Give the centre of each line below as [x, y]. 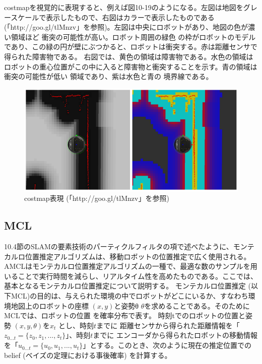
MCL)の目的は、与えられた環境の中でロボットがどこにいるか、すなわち [129, 296]
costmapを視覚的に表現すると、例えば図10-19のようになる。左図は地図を [124, 7]
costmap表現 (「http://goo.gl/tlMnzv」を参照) [97, 198]
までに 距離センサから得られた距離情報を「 [168, 325]
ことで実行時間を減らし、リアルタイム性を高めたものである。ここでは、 [138, 276]
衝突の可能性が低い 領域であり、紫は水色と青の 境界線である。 [109, 76]
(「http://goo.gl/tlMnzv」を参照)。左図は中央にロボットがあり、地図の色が [126, 27]
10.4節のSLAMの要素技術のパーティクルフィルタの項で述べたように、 [119, 246]
